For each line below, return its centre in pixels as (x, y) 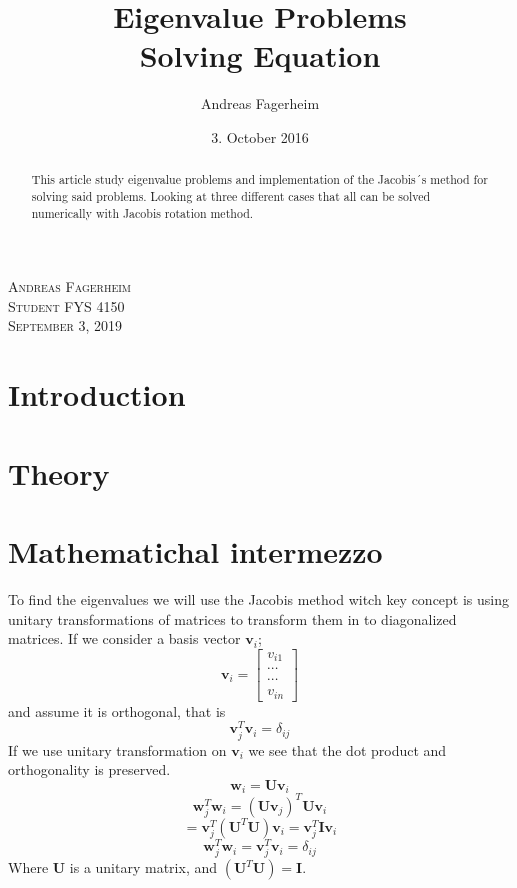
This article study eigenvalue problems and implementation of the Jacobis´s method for (259, 179)
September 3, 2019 (65, 325)
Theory (59, 472)
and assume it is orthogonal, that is (117, 710)
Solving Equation (260, 55)
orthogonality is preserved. (89, 769)
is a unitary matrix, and (143, 867)
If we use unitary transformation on (117, 749)
